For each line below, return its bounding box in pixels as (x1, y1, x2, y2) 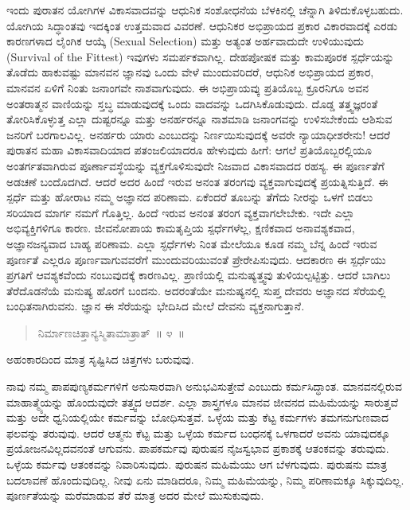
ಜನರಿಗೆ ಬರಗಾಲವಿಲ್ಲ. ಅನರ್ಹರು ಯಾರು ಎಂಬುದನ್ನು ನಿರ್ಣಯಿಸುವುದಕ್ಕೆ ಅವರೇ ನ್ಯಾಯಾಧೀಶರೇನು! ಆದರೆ (6, 126, 390, 142)
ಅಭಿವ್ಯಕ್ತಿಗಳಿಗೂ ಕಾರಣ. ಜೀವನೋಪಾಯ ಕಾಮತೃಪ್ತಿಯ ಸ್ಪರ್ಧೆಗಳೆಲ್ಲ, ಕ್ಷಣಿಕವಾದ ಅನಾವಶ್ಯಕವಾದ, (6, 220, 355, 236)
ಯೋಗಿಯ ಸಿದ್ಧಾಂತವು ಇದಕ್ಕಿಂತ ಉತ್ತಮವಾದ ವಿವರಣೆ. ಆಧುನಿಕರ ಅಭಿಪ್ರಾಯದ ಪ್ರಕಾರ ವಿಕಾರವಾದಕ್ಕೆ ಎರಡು (6, 17, 398, 33)
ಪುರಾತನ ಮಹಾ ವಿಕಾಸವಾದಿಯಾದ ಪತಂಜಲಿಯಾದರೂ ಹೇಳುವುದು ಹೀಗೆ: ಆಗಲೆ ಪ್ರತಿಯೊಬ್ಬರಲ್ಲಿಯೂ (6, 142, 372, 158)
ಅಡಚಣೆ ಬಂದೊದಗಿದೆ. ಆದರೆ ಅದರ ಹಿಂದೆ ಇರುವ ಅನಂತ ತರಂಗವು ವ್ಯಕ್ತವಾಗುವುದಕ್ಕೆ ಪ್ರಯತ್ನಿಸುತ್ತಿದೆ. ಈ (6, 173, 389, 189)
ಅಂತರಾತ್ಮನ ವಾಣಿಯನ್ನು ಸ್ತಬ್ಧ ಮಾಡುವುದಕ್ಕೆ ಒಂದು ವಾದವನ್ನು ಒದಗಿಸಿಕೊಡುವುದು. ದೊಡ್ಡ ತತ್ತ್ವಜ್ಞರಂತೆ (6, 95, 378, 111)
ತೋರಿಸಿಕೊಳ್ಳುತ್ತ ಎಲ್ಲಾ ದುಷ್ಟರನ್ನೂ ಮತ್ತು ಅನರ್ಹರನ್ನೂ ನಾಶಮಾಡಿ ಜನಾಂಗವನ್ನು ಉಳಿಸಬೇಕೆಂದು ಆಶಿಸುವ (6, 111, 392, 127)
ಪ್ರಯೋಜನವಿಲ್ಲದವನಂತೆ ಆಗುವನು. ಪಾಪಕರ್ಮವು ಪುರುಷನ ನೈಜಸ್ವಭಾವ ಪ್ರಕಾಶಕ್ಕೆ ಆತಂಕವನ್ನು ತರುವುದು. (6, 440, 389, 457)
